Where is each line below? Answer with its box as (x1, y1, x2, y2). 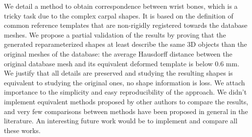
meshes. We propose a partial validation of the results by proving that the (4, 29, 226, 39)
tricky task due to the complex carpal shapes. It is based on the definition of (4, 10, 233, 20)
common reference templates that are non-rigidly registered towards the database (4, 20, 248, 30)
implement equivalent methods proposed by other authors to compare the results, (4, 96, 249, 106)
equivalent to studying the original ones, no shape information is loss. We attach (4, 77, 245, 87)
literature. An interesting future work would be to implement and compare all (4, 116, 238, 126)
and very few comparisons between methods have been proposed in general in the (4, 106, 248, 116)
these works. (4, 125, 41, 135)
